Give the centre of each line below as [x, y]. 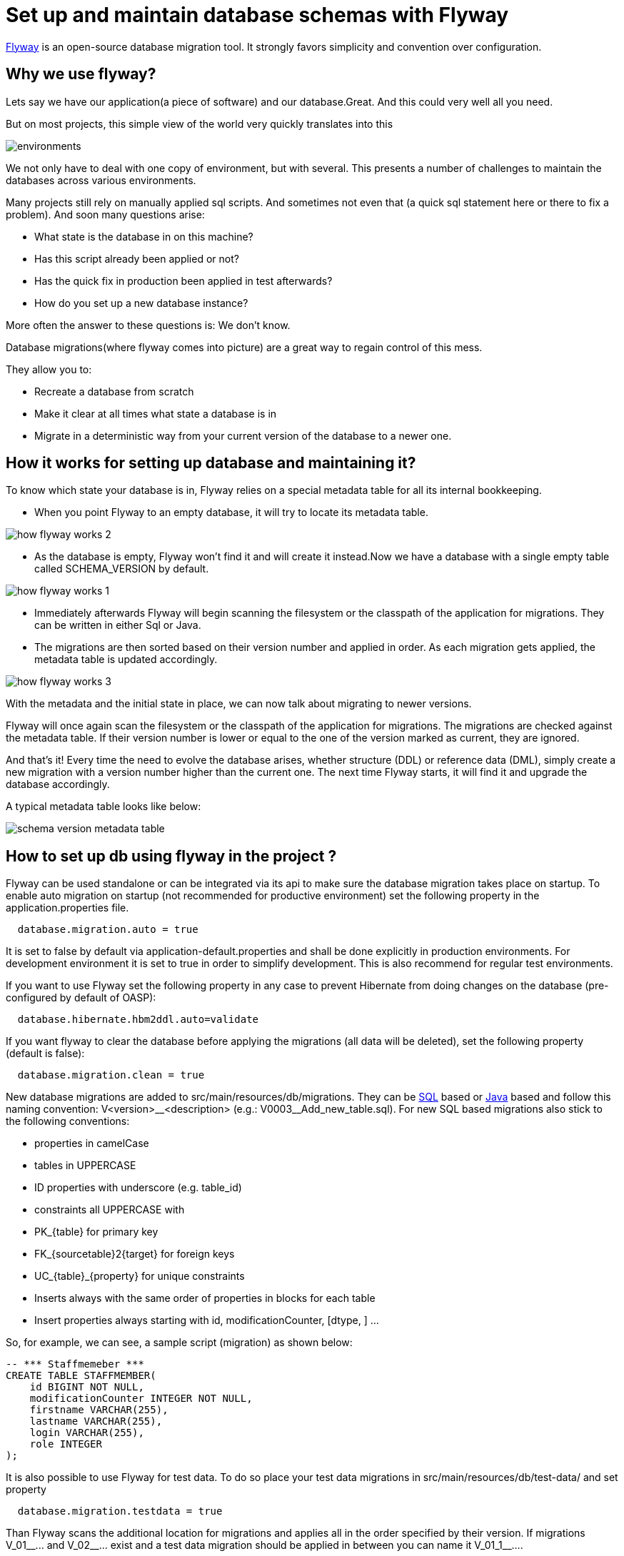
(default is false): [45, 1054]
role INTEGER [66, 1444]
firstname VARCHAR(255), [99, 1410]
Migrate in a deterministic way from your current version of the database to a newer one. [243, 435]
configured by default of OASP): [81, 998]
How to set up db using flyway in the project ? [171, 856]
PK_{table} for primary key [96, 1232]
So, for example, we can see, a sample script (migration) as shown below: [179, 1343]
